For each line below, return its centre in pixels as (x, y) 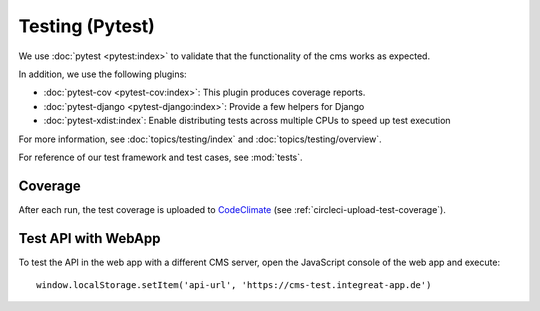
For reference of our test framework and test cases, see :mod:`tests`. (161, 157)
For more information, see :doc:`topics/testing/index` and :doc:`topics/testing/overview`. (200, 139)
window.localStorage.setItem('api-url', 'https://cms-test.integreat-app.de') (234, 285)
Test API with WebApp (89, 238)
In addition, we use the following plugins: (102, 74)
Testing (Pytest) (86, 26)
